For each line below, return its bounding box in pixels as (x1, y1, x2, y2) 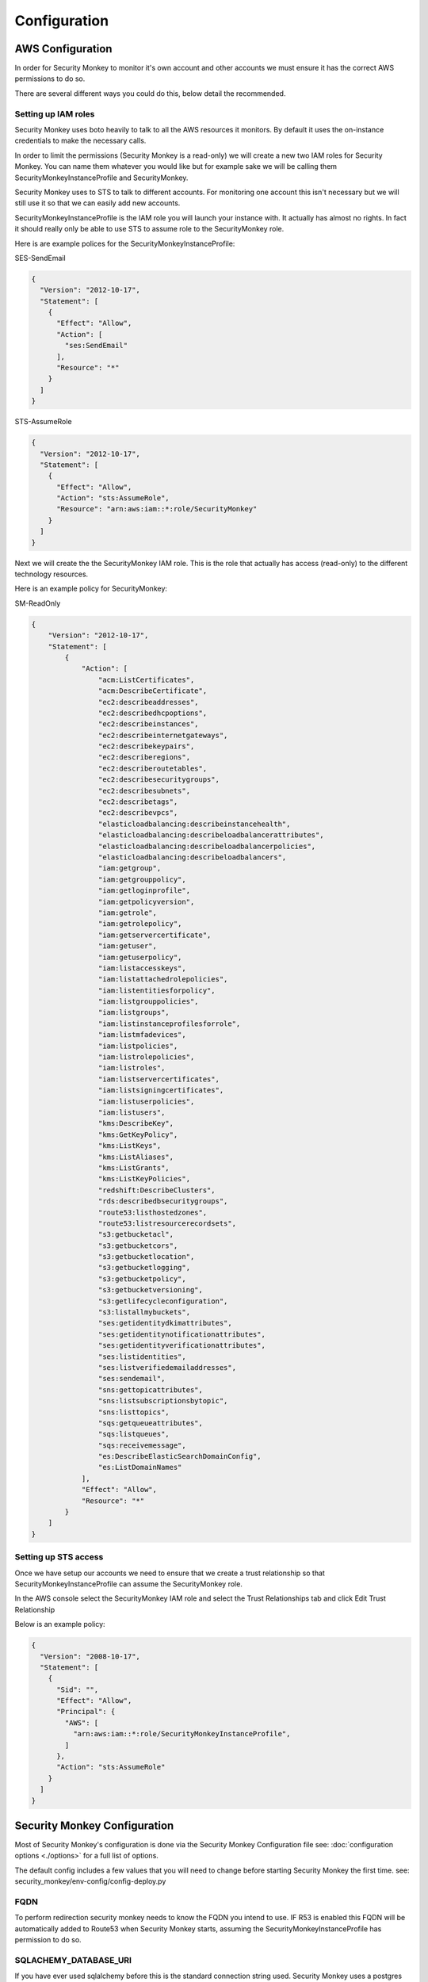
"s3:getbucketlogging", (97, 1263, 190, 1272)
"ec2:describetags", (97, 798, 178, 806)
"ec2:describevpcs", (97, 809, 178, 817)
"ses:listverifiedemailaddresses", (97, 1363, 237, 1372)
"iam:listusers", (97, 1108, 166, 1117)
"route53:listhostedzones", (97, 1207, 208, 1217)
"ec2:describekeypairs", (97, 742, 195, 751)
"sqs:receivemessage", (97, 1441, 186, 1450)
